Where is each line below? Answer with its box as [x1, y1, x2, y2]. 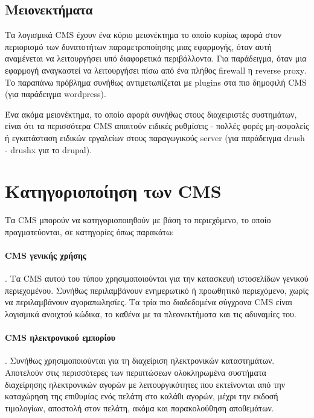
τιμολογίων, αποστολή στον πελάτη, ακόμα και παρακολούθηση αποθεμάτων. [5, 401, 274, 414]
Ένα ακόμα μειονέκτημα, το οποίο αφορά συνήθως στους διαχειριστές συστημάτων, [5, 107, 297, 120]
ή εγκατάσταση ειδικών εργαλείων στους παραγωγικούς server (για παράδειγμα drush [5, 131, 305, 144]
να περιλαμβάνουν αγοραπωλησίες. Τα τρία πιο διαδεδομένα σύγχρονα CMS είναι [5, 296, 292, 308]
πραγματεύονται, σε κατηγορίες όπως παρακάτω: [5, 225, 175, 238]
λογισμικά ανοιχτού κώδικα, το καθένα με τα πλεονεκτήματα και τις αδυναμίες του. [5, 308, 296, 320]
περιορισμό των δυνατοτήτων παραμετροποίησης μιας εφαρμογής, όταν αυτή [5, 40, 272, 52]
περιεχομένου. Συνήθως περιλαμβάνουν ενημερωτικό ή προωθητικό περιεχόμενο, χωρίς [5, 283, 309, 296]
